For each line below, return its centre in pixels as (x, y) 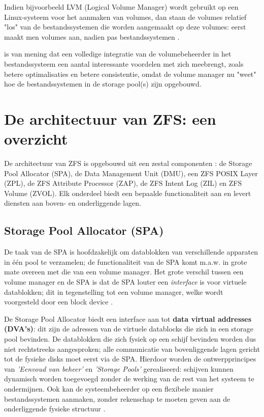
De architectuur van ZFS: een (110, 118)
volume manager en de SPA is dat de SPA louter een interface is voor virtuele (125, 282)
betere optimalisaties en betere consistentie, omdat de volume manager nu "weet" (130, 74)
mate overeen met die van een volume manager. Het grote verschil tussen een (124, 272)
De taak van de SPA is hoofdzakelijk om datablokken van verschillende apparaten (131, 252)
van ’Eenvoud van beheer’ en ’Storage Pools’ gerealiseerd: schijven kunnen (119, 368)
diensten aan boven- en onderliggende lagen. (73, 203)
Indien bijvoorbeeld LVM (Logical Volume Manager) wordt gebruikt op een (121, 7)
